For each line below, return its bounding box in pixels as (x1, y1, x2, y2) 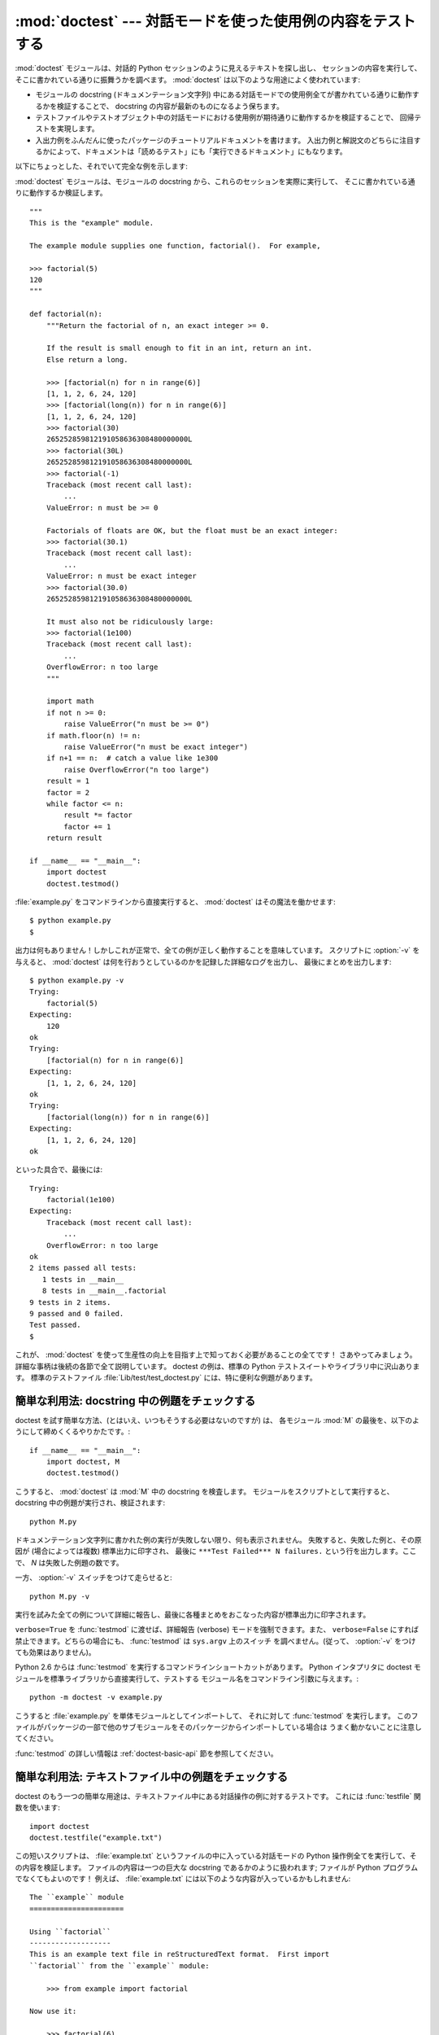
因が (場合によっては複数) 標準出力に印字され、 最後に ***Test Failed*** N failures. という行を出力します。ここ (15, 1547, 417, 1556)
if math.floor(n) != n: (46, 731, 141, 740)
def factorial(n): (29, 309, 103, 319)
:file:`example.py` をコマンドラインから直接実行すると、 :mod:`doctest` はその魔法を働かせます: (15, 897, 337, 907)
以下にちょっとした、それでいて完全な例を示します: (15, 161, 189, 171)
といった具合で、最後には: (15, 1165, 103, 1175)
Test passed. (29, 1320, 81, 1330)
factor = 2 (46, 788, 90, 797)
